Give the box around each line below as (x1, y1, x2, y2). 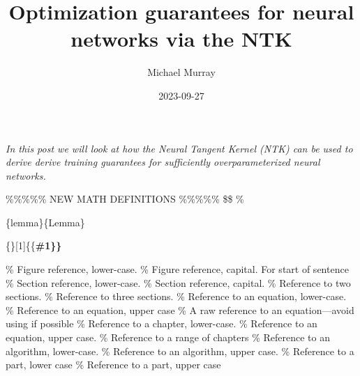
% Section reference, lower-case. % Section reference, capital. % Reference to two (6, 275, 351, 290)
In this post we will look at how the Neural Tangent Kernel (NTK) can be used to (6, 141, 353, 155)
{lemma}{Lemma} (6, 214, 85, 229)
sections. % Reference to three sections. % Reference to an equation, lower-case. (6, 289, 347, 304)
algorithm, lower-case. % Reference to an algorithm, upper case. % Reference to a (6, 343, 354, 358)
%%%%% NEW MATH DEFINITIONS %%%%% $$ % (6, 191, 244, 206)
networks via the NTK (70, 24, 292, 53)
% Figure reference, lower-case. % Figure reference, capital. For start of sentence (6, 262, 349, 276)
